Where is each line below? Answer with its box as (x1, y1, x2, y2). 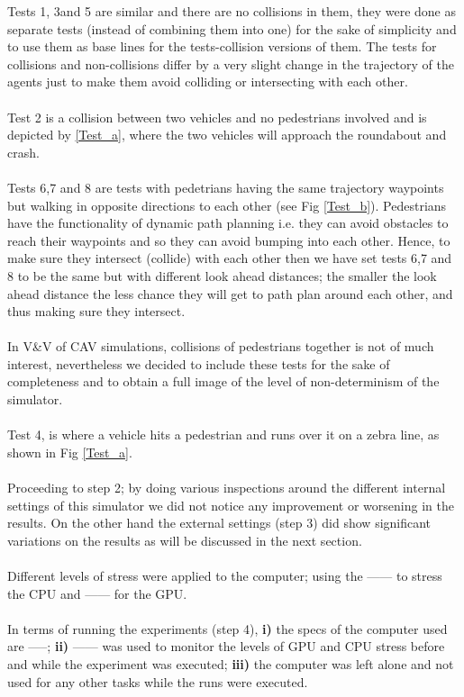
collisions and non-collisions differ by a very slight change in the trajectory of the (7, 54, 454, 73)
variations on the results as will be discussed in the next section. (7, 530, 362, 549)
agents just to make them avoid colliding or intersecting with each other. (7, 72, 408, 91)
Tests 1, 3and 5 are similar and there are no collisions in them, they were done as (7, 2, 456, 20)
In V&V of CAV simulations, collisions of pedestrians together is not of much (7, 337, 434, 356)
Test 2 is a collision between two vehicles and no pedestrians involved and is (7, 107, 427, 126)
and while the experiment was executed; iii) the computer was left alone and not (7, 654, 454, 673)
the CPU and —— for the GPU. (7, 584, 187, 602)
